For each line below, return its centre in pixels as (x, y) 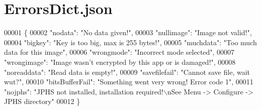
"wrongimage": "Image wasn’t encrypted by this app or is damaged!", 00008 (120, 62)
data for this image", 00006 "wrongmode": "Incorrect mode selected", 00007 (119, 52)
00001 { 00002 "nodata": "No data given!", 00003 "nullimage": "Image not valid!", (128, 32)
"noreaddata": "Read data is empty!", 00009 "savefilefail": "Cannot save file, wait (127, 72)
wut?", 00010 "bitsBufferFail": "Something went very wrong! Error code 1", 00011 (129, 82)
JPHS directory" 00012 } (42, 101)
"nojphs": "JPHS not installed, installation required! (84, 91)
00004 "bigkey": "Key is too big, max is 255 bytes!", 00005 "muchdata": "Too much (130, 42)
